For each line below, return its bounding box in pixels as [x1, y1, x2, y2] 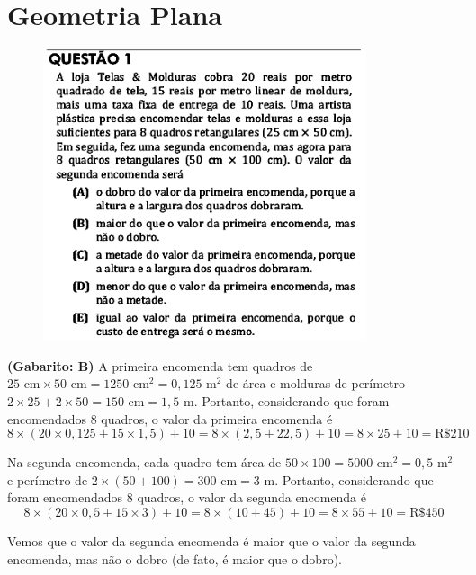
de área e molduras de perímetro [226, 374, 406, 393]
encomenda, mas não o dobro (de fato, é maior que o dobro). [7, 549, 342, 568]
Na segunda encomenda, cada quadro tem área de [7, 453, 282, 472]
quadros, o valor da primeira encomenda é [101, 409, 333, 428]
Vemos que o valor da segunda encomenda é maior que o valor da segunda [7, 531, 416, 550]
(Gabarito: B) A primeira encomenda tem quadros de [7, 356, 313, 375]
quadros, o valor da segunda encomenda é [137, 488, 366, 507]
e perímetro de [7, 470, 88, 489]
